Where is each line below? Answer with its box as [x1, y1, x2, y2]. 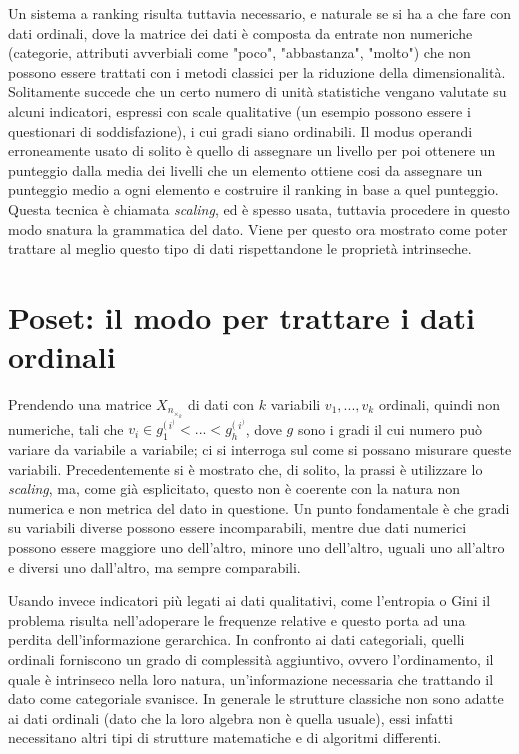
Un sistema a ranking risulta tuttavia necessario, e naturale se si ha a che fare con [8, 3, 512, 23]
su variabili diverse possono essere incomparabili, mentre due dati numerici [8, 517, 467, 538]
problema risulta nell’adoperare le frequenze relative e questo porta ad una [8, 609, 466, 630]
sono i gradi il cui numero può [297, 418, 482, 439]
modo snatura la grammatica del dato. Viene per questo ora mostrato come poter [8, 218, 508, 239]
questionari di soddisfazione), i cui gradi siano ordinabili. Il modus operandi [8, 120, 473, 141]
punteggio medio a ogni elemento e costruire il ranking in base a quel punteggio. [8, 179, 499, 200]
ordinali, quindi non [378, 394, 500, 415]
